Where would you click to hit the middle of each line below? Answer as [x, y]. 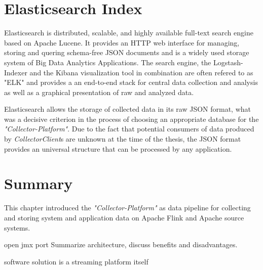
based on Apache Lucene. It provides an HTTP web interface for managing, [122, 42]
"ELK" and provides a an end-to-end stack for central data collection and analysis [131, 82]
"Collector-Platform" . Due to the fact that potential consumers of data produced [129, 129]
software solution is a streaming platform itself [76, 261]
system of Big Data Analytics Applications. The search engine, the [108, 62]
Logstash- [228, 62]
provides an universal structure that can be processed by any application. [118, 148]
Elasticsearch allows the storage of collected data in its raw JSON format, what [128, 109]
